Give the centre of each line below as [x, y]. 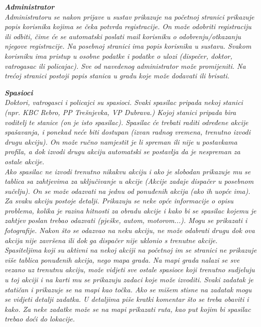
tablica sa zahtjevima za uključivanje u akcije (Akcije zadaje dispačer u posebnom [129, 181]
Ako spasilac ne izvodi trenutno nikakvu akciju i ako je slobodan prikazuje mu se [128, 171]
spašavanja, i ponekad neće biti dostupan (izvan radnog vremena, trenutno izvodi [128, 132]
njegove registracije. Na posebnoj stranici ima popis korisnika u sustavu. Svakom [128, 46]
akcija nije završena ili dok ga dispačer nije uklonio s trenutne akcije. [111, 240]
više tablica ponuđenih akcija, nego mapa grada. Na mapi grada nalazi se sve [122, 259]
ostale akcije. [25, 161]
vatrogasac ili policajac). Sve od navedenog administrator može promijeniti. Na [125, 66]
